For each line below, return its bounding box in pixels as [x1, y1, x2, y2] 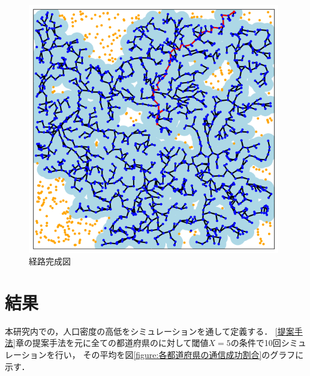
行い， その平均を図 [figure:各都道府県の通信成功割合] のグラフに [55, 348, 304, 360]
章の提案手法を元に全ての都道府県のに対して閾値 [15, 336, 209, 349]
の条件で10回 [230, 336, 281, 349]
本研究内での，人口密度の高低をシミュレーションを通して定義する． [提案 [5, 324, 294, 337]
